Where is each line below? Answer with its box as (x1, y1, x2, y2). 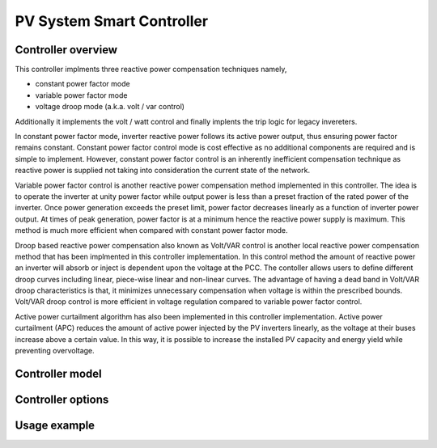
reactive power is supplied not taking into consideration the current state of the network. (15, 166, 311, 175)
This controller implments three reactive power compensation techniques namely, (15, 65, 287, 74)
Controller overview (15, 43, 117, 57)
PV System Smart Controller (15, 12, 209, 30)
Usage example (15, 418, 95, 432)
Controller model (15, 366, 102, 380)
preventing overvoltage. (15, 346, 95, 356)
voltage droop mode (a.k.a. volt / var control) (35, 102, 185, 112)
